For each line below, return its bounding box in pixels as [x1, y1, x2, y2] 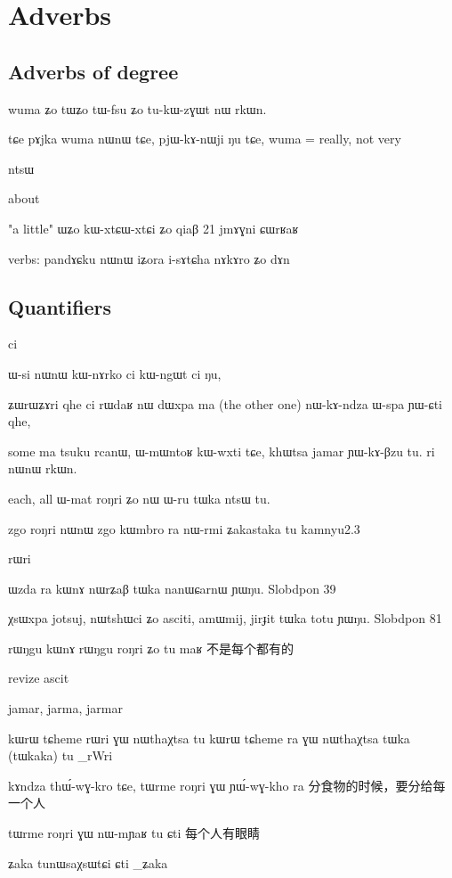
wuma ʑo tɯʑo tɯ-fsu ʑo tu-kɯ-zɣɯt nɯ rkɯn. [8, 99, 267, 118]
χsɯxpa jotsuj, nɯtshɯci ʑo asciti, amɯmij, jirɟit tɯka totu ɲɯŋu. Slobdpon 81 [8, 609, 442, 628]
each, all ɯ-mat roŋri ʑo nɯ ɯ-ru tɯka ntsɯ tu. [8, 488, 270, 507]
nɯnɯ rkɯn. [8, 459, 77, 478]
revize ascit [8, 669, 69, 687]
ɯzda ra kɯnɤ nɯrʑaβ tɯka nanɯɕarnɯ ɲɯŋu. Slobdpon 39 [8, 578, 336, 597]
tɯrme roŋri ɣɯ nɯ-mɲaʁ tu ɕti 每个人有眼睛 [8, 824, 261, 842]
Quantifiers [8, 292, 112, 320]
